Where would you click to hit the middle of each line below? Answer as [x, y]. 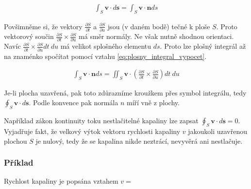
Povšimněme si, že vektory [43, 26]
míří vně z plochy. [153, 102]
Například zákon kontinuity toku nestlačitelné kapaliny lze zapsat [101, 120]
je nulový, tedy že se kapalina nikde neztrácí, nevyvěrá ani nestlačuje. [139, 141]
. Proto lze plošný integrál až [203, 46]
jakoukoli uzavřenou [218, 131]
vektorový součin [29, 36]
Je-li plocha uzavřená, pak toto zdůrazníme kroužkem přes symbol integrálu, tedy [125, 93]
